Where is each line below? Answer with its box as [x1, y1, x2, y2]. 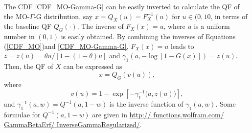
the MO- [4, 11, 30, 21]
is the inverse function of [109, 99, 183, 109]
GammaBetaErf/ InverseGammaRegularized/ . [4, 119, 142, 129]
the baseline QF [4, 21, 52, 31]
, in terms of [210, 11, 248, 21]
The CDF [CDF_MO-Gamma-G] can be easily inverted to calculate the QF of [4, 1, 240, 11]
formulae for [4, 109, 41, 119]
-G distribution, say [34, 11, 93, 21]
